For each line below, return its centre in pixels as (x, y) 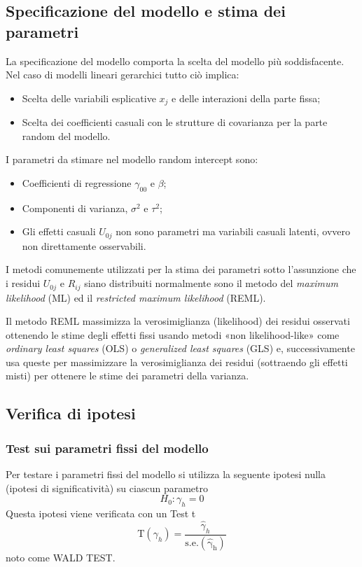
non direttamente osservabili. (84, 245)
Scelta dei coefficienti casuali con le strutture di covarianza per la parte (175, 122)
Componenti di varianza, (75, 208)
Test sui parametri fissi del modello (107, 448)
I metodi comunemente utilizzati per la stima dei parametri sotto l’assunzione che (181, 269)
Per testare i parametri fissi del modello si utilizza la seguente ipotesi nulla (166, 474)
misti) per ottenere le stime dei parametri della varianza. (127, 376)
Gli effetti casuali (59, 231)
